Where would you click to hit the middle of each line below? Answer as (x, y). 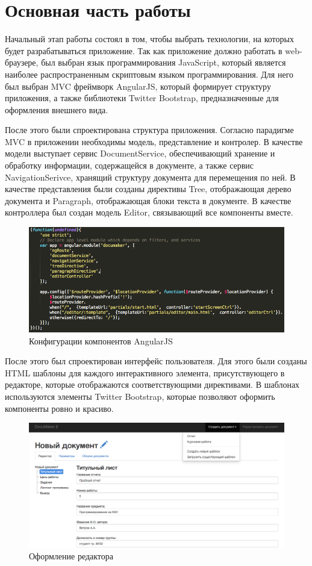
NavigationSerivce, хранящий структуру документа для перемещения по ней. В (150, 177)
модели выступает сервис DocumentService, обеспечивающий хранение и (140, 153)
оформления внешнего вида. (57, 109)
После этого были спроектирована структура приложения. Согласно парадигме (149, 130)
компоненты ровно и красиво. (59, 408)
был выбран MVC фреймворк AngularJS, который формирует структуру (138, 86)
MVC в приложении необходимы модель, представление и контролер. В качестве (154, 141)
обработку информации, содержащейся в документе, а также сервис (129, 165)
